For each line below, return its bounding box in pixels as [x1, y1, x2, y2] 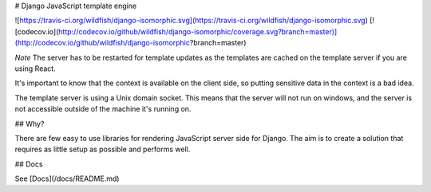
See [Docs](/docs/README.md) [14, 174, 120, 183]
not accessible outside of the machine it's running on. [14, 104, 192, 114]
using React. [14, 64, 56, 73]
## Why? [14, 119, 45, 128]
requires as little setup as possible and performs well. [14, 144, 191, 155]
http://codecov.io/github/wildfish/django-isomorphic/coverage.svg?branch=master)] [58, 26, 338, 36]
